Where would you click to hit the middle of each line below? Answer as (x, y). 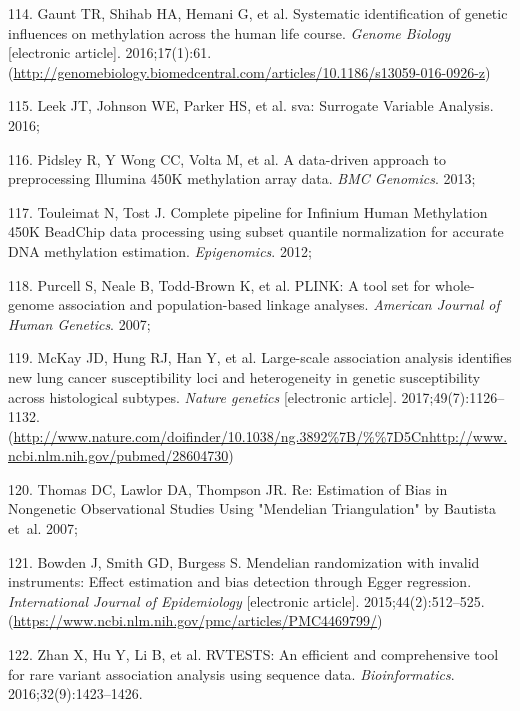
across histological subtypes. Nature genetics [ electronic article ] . (202, 396)
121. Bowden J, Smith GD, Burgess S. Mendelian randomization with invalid (244, 561)
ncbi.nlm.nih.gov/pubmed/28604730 (118, 455)
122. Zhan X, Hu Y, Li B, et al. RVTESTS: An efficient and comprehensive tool (253, 654)
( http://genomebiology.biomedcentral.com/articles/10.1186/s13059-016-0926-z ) (249, 71)
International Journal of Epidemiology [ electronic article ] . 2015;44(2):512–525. (246, 600)
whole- (454, 284)
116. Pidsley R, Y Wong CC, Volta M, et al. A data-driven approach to (227, 158)
